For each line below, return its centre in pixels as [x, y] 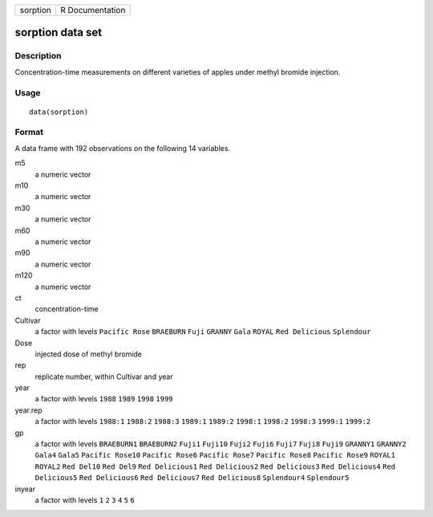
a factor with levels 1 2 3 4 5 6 [85, 500]
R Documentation [93, 10]
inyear [25, 489]
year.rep [28, 410]
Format [29, 132]
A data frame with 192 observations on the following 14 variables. [123, 148]
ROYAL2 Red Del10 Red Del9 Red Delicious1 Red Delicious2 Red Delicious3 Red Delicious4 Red [215, 466]
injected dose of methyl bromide [89, 354]
